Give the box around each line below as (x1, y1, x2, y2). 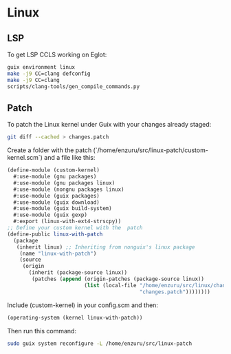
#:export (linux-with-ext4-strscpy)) (13, 218, 122, 225)
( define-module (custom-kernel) (7, 167, 100, 174)
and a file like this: (44, 154, 96, 162)
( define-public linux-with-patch (7, 231, 103, 238)
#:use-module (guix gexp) (13, 211, 88, 218)
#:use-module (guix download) (13, 198, 100, 206)
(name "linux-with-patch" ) (19, 250, 97, 257)
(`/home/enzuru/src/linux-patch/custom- (93, 146, 208, 154)
